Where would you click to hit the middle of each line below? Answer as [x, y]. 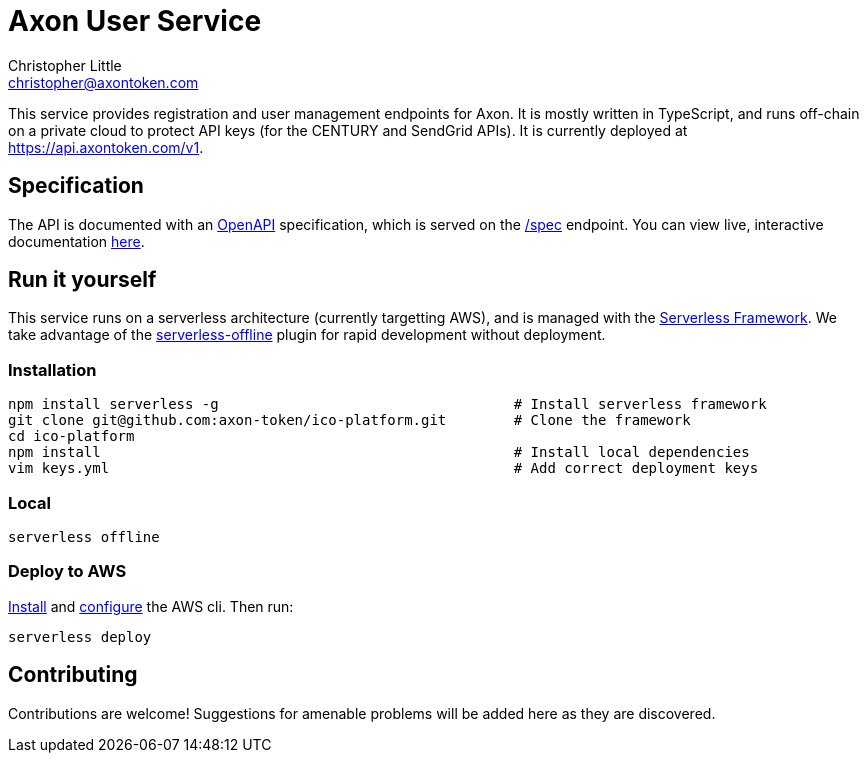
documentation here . [76, 241]
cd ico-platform [71, 436]
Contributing [73, 675]
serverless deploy [80, 636]
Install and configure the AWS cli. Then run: [151, 606]
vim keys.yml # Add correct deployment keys [383, 468]
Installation [52, 369]
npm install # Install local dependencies [379, 452]
